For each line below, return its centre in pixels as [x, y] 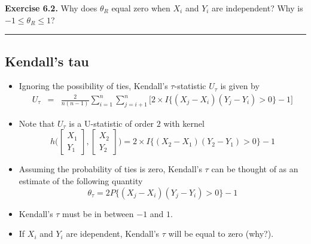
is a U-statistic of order [112, 123]
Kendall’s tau [47, 61]
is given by [240, 86]
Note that [37, 123]
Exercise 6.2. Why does [51, 8]
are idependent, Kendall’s [113, 234]
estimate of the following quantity [81, 181]
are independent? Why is [257, 8]
